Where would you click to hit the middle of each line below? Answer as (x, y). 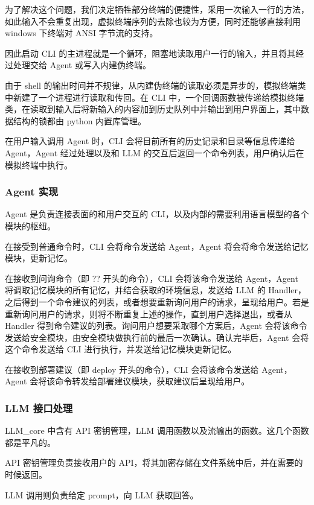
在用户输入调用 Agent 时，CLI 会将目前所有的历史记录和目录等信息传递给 (150, 141)
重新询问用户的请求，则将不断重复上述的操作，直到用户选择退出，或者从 (149, 313)
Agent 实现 (32, 192)
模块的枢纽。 (30, 225)
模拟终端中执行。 (39, 164)
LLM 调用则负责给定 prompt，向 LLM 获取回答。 (102, 494)
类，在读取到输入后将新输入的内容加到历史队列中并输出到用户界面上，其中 (153, 109)
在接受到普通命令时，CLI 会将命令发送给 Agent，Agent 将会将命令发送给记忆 (157, 246)
